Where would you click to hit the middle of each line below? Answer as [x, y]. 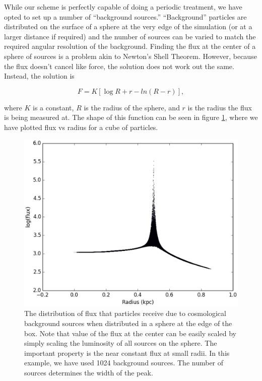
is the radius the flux [220, 107]
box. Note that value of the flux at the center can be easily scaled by [130, 333]
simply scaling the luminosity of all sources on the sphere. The [121, 343]
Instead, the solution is [39, 76]
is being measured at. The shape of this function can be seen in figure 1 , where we [131, 117]
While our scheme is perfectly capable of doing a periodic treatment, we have [123, 7]
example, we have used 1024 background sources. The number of [124, 363]
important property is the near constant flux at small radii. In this [127, 353]
